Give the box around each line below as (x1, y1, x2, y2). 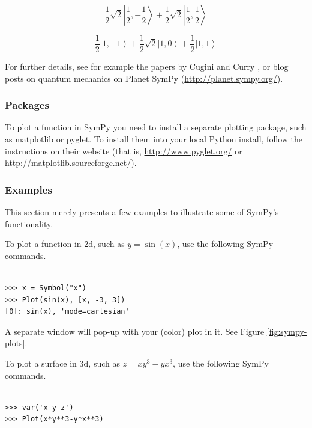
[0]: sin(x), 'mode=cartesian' (5, 307, 130, 316)
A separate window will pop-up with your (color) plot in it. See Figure (5, 325, 265, 337)
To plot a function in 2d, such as (5, 237, 125, 250)
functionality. (5, 217, 53, 230)
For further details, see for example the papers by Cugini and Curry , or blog (5, 60, 289, 73)
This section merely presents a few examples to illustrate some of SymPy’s (5, 206, 279, 218)
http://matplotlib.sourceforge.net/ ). (5, 156, 137, 169)
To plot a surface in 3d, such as (5, 357, 120, 369)
